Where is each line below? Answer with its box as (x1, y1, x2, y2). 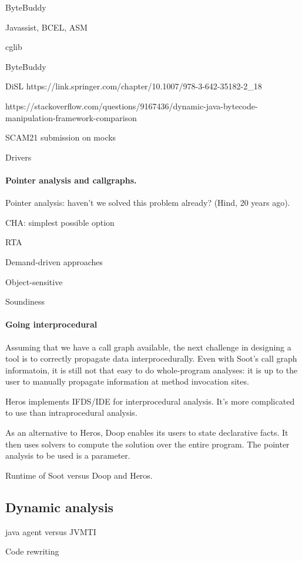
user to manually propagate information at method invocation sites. (5, 375, 249, 388)
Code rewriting (5, 545, 59, 557)
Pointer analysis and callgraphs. (5, 173, 137, 186)
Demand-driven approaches (5, 255, 103, 268)
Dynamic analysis (5, 497, 114, 516)
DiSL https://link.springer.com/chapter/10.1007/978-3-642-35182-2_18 (5, 80, 262, 92)
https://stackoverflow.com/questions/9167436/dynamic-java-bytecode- (5, 99, 258, 112)
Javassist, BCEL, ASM (5, 21, 88, 33)
